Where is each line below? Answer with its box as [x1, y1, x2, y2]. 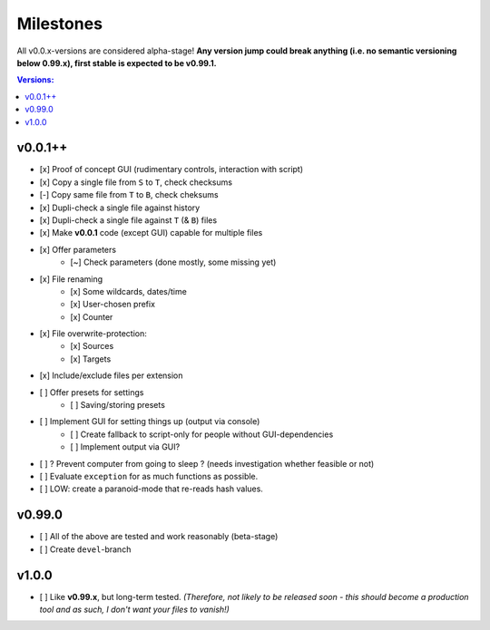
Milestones [16, 14, 103, 34]
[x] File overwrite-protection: [39, 328, 147, 339]
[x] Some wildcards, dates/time [70, 286, 188, 296]
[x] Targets [70, 354, 112, 364]
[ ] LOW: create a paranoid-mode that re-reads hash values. [39, 483, 263, 494]
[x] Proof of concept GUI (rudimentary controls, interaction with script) [39, 164, 304, 175]
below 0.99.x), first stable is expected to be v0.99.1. [16, 57, 217, 68]
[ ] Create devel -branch [39, 544, 132, 555]
